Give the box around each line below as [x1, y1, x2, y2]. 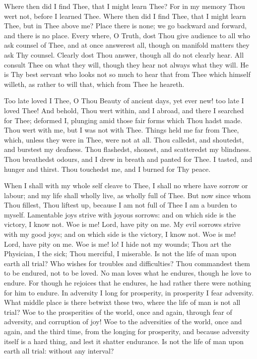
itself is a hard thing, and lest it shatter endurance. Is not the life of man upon [4, 336, 244, 346]
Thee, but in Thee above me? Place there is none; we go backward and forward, [4, 20, 247, 31]
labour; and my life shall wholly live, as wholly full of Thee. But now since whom [4, 190, 251, 200]
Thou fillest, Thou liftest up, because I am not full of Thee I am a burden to [4, 200, 237, 210]
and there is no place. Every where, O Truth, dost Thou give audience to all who [4, 30, 250, 40]
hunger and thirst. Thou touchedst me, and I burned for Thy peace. [4, 163, 211, 174]
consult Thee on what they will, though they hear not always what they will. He [4, 59, 249, 70]
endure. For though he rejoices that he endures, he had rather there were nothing [4, 278, 251, 288]
